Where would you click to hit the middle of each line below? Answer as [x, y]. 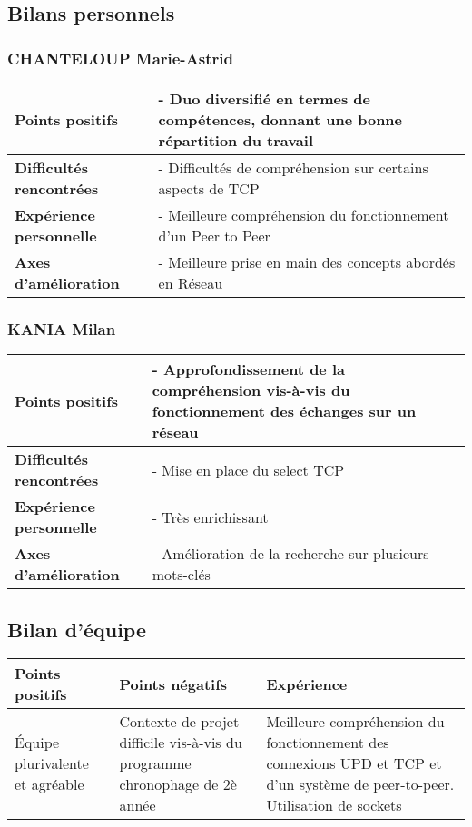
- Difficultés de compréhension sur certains [293, 167]
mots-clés [181, 575]
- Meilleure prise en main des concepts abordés [307, 262]
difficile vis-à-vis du [181, 743]
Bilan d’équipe [77, 629]
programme [155, 763]
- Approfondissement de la [248, 369]
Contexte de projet [179, 722]
